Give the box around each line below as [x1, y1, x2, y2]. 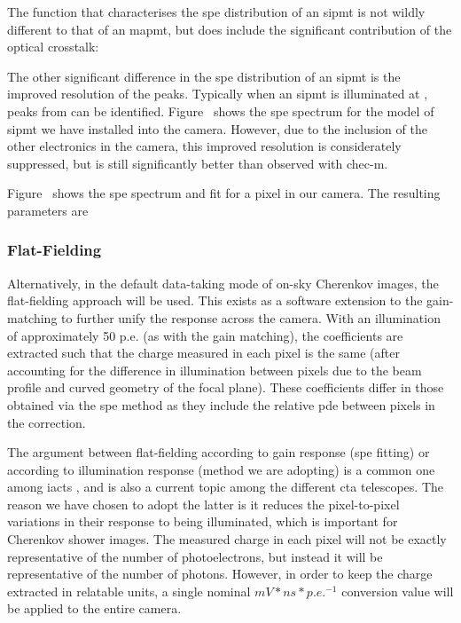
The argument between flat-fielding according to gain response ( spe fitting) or [7, 443, 430, 461]
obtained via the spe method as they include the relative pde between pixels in [7, 395, 435, 414]
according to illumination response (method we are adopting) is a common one [7, 460, 435, 478]
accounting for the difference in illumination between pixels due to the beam [7, 360, 422, 379]
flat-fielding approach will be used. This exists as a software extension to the [7, 291, 423, 310]
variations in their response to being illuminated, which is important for [7, 512, 398, 531]
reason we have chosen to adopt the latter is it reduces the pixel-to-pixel [7, 494, 400, 513]
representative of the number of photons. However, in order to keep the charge [7, 564, 433, 583]
